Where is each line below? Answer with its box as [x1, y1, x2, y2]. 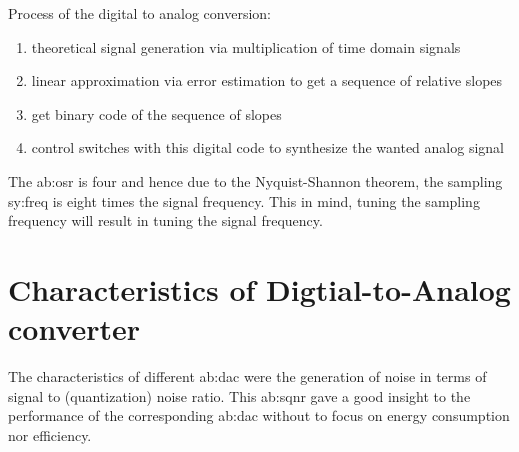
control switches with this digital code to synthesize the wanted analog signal [31, 137, 504, 158]
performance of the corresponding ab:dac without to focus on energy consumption [8, 405, 510, 426]
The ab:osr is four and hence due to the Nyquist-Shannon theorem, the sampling [8, 170, 503, 191]
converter [8, 308, 141, 349]
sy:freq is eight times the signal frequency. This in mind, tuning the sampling [8, 190, 480, 211]
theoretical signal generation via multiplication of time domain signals [31, 36, 461, 57]
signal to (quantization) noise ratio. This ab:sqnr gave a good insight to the [8, 385, 471, 406]
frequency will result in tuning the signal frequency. [8, 210, 323, 231]
